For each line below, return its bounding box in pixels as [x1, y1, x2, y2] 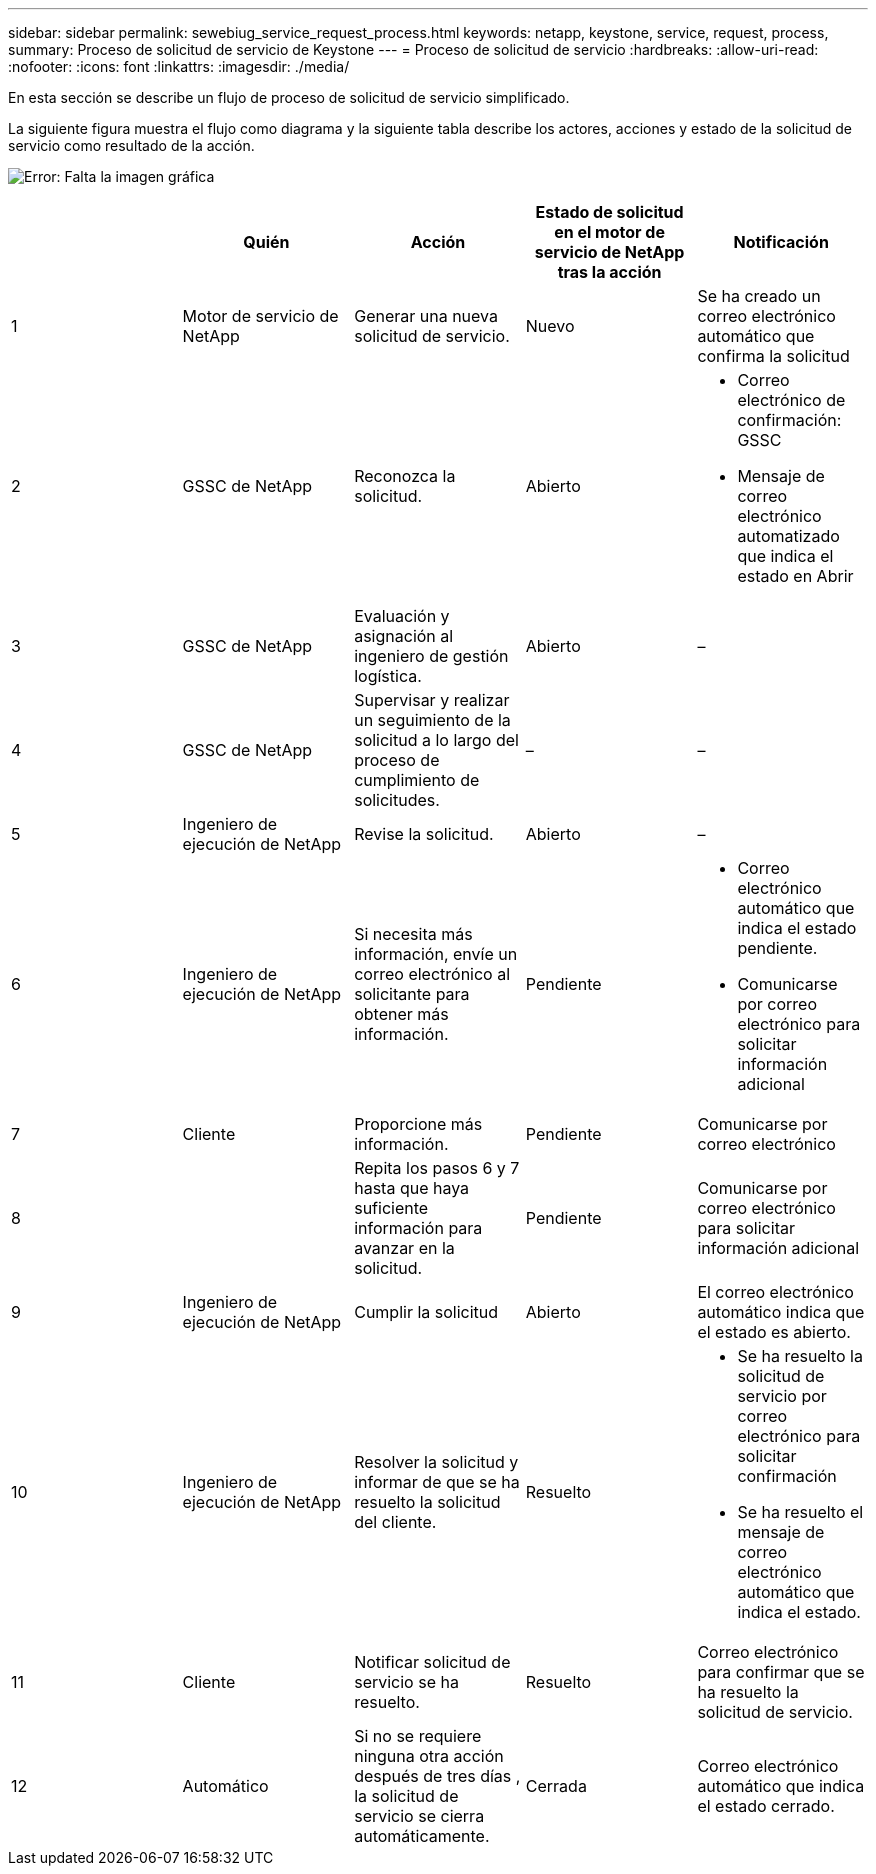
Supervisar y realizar [354, 690, 510, 710]
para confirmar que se [697, 1662, 865, 1682]
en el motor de [554, 222, 665, 242]
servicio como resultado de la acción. [8, 137, 255, 154]
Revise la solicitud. [354, 824, 494, 844]
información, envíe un [354, 944, 518, 964]
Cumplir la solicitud [354, 1302, 499, 1322]
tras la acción [557, 262, 662, 282]
